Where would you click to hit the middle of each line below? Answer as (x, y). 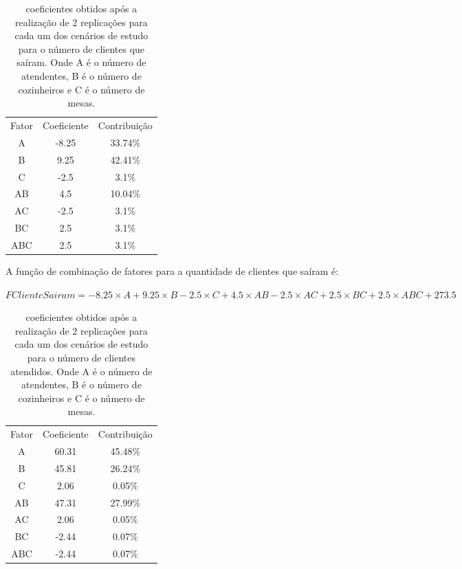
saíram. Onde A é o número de (81, 62)
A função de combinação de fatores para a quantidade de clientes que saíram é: (172, 271)
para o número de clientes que (81, 48)
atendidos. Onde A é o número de (81, 371)
